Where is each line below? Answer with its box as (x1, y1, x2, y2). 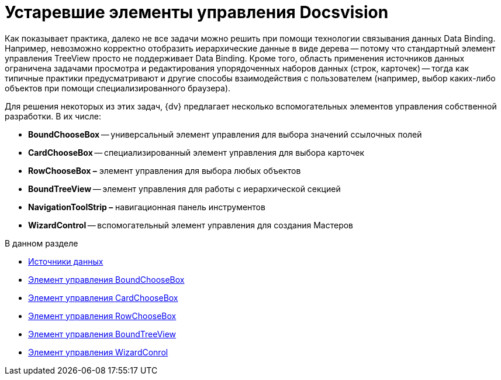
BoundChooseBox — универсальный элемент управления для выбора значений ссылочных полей (28, 129, 422, 139)
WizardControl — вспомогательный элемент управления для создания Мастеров (28, 220, 354, 230)
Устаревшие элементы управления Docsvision (5, 2, 389, 22)
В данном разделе (5, 238, 78, 248)
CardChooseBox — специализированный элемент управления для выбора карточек (28, 147, 365, 158)
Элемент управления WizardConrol (28, 347, 168, 357)
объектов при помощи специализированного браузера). (5, 83, 231, 93)
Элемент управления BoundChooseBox (28, 274, 185, 285)
